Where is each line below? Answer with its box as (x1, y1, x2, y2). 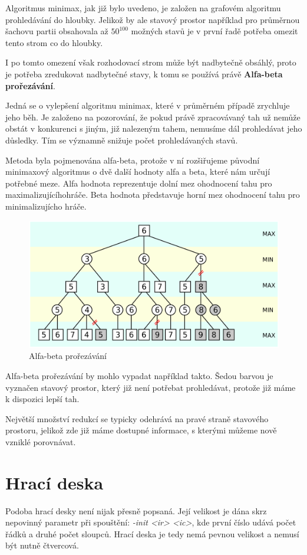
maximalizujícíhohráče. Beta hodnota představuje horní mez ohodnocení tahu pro (5, 188, 300, 201)
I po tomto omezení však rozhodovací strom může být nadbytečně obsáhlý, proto (5, 56, 296, 68)
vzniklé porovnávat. (5, 435, 76, 448)
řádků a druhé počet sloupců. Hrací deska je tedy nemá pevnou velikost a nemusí (5, 527, 299, 540)
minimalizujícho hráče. (5, 200, 87, 212)
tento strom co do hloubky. (5, 36, 103, 48)
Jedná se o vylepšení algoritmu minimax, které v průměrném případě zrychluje (5, 99, 290, 112)
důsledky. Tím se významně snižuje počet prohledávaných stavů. (5, 133, 238, 146)
